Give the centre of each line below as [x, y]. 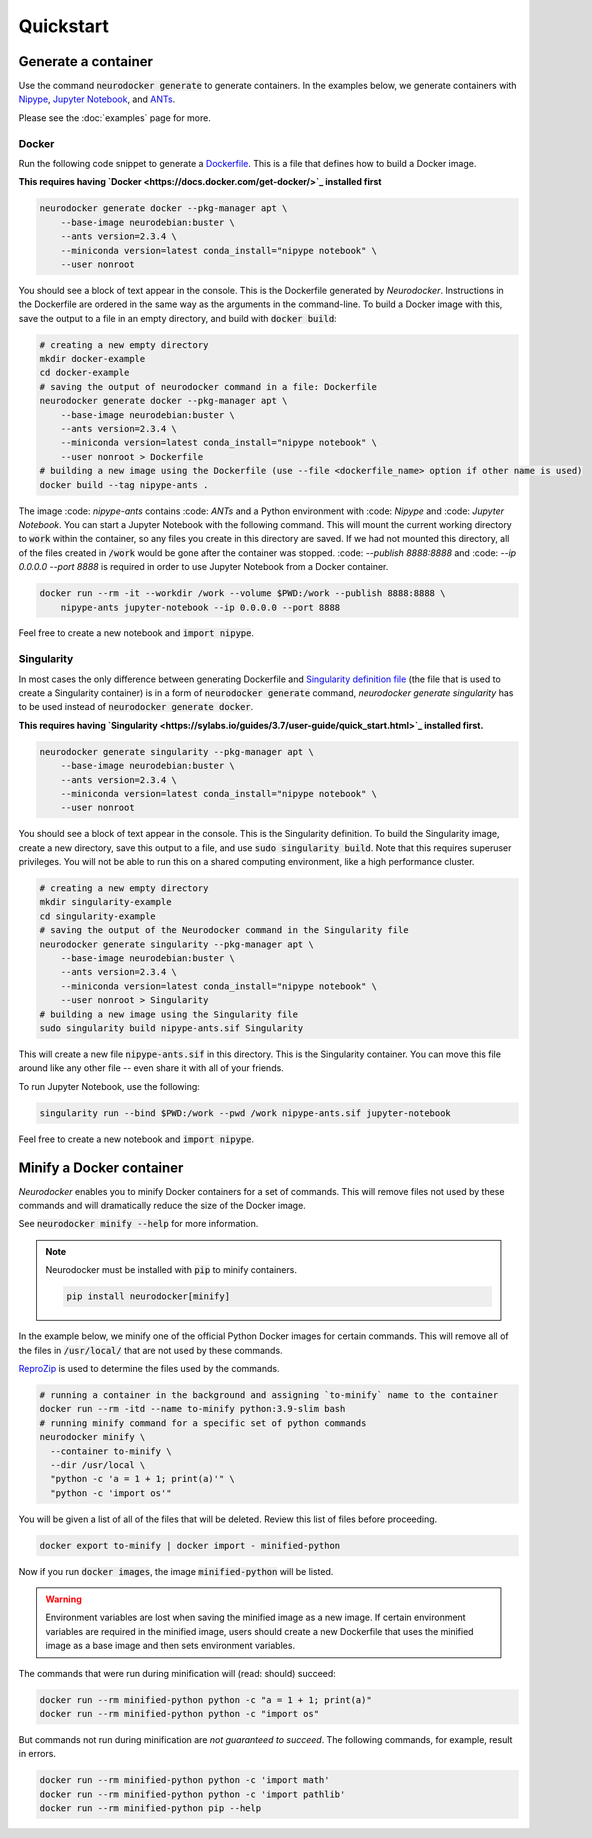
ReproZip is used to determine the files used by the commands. [149, 1368]
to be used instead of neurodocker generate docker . [136, 707]
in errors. [37, 1754]
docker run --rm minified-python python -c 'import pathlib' [192, 1794]
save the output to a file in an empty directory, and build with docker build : [177, 318]
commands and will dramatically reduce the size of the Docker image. [162, 1206]
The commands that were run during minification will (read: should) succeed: [177, 1673]
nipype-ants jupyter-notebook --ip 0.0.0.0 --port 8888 [200, 607]
